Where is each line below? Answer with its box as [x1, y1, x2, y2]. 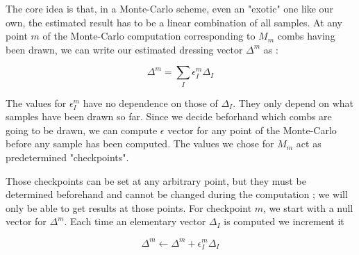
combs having [277, 28, 335, 43]
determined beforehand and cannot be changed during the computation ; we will [6, 187, 348, 201]
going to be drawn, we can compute [6, 122, 158, 137]
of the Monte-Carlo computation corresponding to [42, 28, 256, 43]
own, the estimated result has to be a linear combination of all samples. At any [6, 15, 342, 29]
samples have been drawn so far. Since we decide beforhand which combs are [6, 109, 332, 124]
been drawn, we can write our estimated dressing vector [6, 42, 243, 56]
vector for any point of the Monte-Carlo [167, 122, 337, 137]
